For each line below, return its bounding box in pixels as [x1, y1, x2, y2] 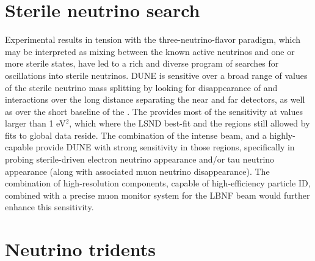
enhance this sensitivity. [5, 200, 94, 213]
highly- [269, 128, 295, 141]
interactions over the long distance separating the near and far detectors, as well [5, 93, 305, 106]
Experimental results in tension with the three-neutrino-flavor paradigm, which [5, 33, 301, 46]
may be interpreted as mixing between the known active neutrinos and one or [5, 45, 295, 57]
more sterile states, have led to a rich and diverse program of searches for [5, 57, 279, 70]
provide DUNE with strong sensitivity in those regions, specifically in [35, 141, 295, 153]
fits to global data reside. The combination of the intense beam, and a [5, 128, 267, 141]
